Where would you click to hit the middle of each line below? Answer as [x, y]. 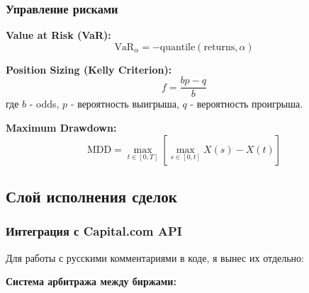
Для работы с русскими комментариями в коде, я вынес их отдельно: [155, 257]
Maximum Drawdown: [61, 128]
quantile [178, 47]
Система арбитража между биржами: [91, 281]
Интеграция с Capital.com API [94, 231]
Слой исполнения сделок [91, 196]
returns [219, 47]
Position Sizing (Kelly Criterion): [89, 69]
